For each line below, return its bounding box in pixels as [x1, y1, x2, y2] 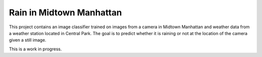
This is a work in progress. [9, 46, 62, 52]
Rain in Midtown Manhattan [9, 7, 122, 18]
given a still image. [9, 37, 47, 43]
